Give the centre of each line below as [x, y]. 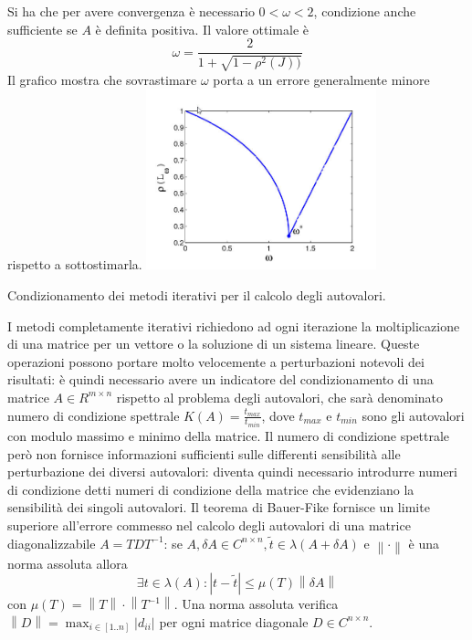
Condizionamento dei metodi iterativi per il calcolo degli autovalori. [197, 294]
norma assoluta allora [68, 563]
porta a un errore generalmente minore [321, 79]
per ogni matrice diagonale [234, 621]
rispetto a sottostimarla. [75, 264]
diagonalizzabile [52, 543]
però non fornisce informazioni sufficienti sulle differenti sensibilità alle [204, 453]
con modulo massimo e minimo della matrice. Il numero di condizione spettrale [229, 435]
